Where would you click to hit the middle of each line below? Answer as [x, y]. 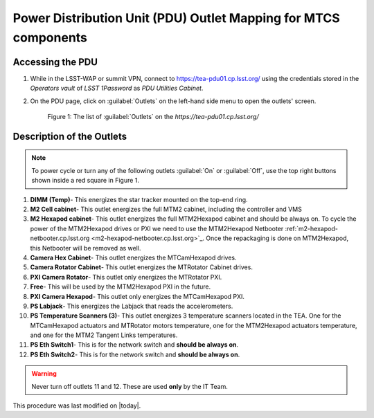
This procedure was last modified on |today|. [77, 406]
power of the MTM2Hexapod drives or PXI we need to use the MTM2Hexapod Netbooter [157, 228]
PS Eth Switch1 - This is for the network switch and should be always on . [134, 345]
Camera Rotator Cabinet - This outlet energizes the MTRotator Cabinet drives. [141, 267]
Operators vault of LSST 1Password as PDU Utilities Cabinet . [117, 88]
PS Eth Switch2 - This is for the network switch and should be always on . [135, 354]
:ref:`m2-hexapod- [312, 228]
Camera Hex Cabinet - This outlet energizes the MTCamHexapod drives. [133, 257]
